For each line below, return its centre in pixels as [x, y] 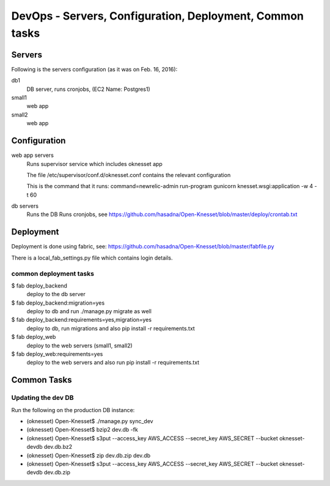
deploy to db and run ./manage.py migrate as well [89, 311]
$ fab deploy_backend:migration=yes [58, 303]
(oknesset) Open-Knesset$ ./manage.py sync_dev [90, 421]
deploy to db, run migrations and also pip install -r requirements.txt [111, 328]
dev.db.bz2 [58, 447]
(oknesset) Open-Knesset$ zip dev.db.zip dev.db [89, 455]
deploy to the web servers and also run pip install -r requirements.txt [113, 363]
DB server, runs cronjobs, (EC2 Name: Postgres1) [89, 89]
